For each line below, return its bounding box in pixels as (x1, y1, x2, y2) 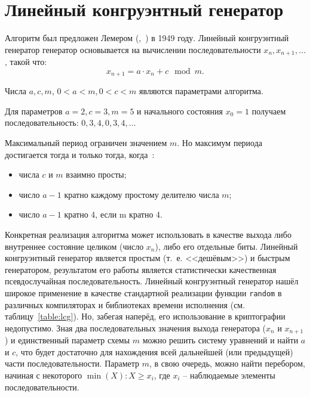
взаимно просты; (66, 168, 127, 181)
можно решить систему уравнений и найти (142, 334, 299, 346)
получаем (251, 104, 286, 117)
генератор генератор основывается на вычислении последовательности (5, 43, 261, 55)
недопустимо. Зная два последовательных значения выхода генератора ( (5, 321, 266, 334)
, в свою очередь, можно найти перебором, (149, 357, 305, 370)
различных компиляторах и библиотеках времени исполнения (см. (5, 298, 245, 311)
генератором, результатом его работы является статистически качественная (5, 263, 277, 275)
